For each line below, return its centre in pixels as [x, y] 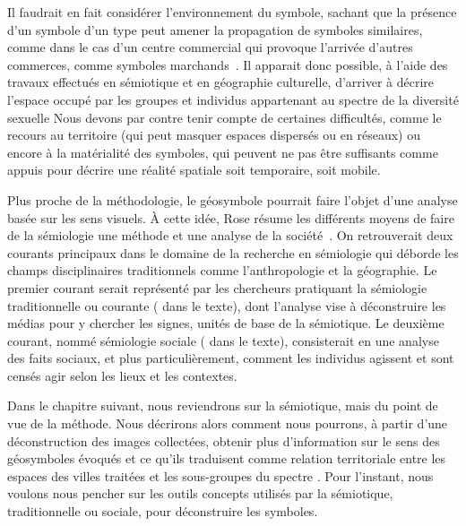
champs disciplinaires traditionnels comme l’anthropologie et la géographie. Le [222, 270]
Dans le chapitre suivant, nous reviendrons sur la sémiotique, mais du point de [223, 405]
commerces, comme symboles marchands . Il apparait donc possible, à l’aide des [228, 64]
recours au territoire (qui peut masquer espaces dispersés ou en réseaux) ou [214, 135]
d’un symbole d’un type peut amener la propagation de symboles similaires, [215, 29]
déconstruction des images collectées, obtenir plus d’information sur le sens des [224, 440]
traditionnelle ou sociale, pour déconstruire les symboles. [163, 511]
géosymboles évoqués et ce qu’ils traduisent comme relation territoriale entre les [227, 458]
